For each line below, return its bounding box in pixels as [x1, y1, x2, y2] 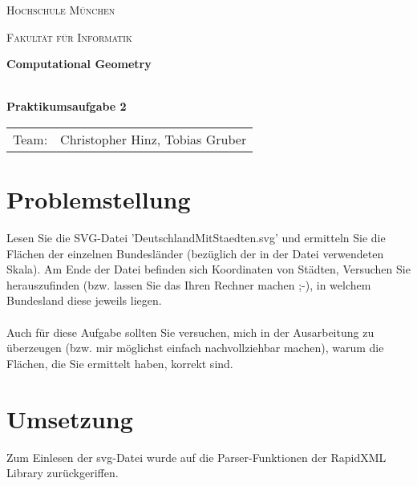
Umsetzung [6, 402, 133, 435]
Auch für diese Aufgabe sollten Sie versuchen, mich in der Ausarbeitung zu [6, 323, 374, 340]
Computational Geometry [6, 55, 152, 72]
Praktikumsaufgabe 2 [6, 98, 127, 115]
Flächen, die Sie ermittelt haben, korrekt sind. [6, 354, 233, 371]
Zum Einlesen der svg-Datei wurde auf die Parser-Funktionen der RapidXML [6, 448, 387, 465]
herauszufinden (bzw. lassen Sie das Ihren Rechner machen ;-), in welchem [6, 276, 371, 293]
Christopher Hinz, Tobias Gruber [60, 129, 247, 148]
